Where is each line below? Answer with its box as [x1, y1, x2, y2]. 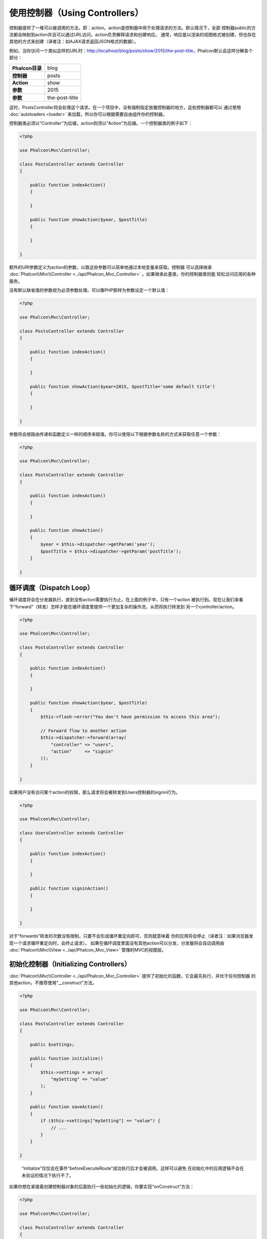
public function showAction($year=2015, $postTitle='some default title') [30, 384, 215, 389]
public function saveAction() [30, 1104, 103, 1110]
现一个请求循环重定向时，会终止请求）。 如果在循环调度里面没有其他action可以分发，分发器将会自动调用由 [9, 940, 224, 946]
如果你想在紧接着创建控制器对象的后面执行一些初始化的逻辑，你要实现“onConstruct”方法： [9, 1183, 194, 1189]
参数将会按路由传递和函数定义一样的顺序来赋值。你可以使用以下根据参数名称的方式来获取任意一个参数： [9, 431, 222, 437]
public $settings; [30, 1041, 75, 1047]
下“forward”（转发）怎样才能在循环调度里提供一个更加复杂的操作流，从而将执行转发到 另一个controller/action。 [9, 604, 237, 610]
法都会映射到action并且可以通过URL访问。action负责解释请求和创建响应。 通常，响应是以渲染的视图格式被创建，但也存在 [9, 31, 257, 37]
